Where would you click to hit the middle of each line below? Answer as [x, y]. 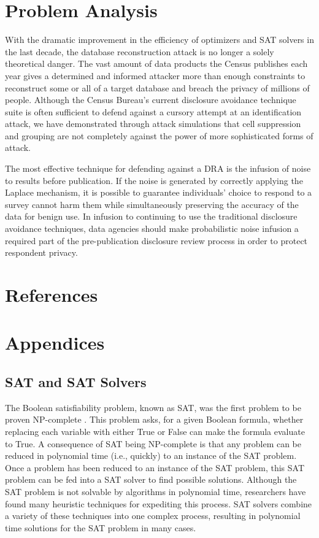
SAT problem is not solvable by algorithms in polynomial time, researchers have [156, 491]
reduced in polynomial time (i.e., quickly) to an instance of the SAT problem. [151, 455]
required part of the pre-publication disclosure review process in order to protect [156, 240]
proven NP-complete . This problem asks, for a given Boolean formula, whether [154, 419]
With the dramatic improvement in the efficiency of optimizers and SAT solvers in [159, 40]
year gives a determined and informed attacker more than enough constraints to [155, 75]
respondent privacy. [41, 252]
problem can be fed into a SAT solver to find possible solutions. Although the [151, 479]
